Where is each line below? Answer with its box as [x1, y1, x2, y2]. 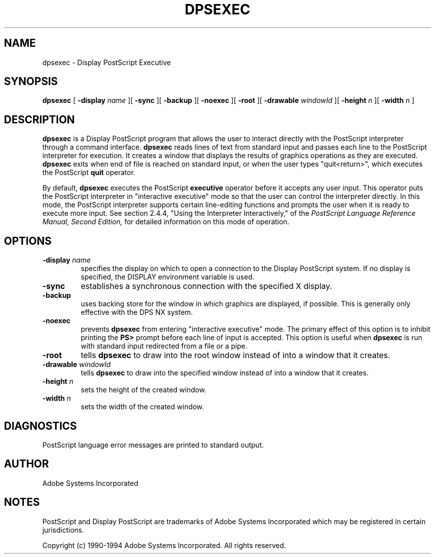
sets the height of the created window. [80, 385, 207, 394]
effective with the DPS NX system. [80, 308, 193, 317]
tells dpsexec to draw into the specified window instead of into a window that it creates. [80, 369, 369, 377]
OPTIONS [4, 234, 52, 247]
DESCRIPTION [4, 113, 75, 126]
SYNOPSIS [4, 75, 58, 88]
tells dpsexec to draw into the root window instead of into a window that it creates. [80, 350, 390, 361]
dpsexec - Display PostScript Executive [42, 58, 171, 67]
